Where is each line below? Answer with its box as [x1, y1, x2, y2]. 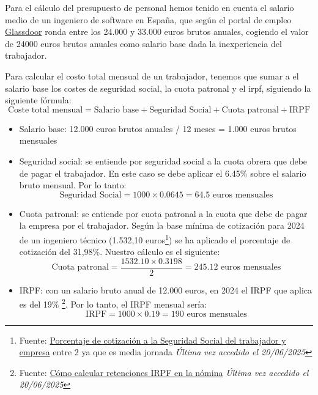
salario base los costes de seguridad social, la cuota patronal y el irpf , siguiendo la [5, 81, 311, 94]
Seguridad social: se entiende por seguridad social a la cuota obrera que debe [19, 154, 308, 167]
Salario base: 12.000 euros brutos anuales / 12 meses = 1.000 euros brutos [19, 122, 297, 135]
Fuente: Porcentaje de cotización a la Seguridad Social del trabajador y [19, 333, 286, 346]
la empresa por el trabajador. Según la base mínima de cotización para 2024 [19, 219, 305, 232]
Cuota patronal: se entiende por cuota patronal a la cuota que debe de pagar [19, 207, 308, 220]
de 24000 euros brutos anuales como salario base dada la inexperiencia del [5, 37, 282, 50]
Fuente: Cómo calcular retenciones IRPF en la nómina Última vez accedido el [19, 366, 309, 378]
